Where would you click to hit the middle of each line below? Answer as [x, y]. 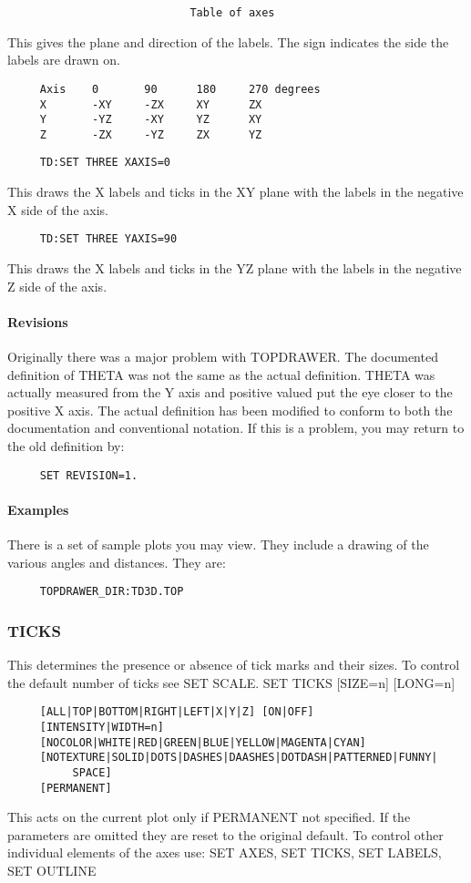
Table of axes [232, 13]
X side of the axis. [58, 209]
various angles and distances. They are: [117, 562]
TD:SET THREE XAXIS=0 [105, 163]
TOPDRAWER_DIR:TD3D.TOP [112, 592]
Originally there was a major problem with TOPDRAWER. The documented [223, 356]
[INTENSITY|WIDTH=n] [102, 727]
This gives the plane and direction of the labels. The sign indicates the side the [228, 41]
